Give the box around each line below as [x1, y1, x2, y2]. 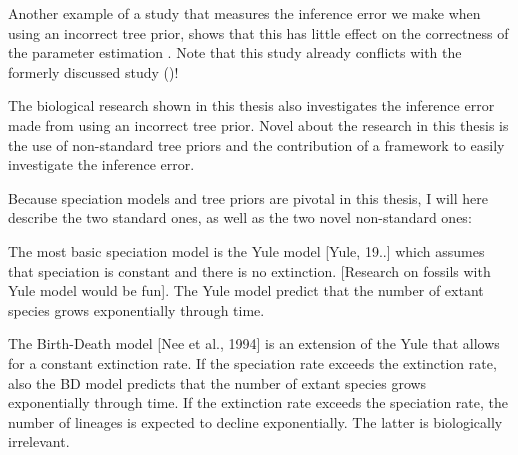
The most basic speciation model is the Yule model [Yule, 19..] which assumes [8, 240, 485, 261]
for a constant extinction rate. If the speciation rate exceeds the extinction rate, [8, 352, 497, 373]
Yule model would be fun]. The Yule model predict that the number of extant [8, 280, 484, 301]
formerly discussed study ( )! [8, 61, 179, 82]
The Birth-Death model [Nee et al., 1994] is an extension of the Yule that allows [8, 333, 500, 354]
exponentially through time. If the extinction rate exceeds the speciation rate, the [8, 392, 508, 413]
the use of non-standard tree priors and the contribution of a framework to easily [8, 134, 505, 155]
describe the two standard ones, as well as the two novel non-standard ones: [8, 207, 472, 228]
